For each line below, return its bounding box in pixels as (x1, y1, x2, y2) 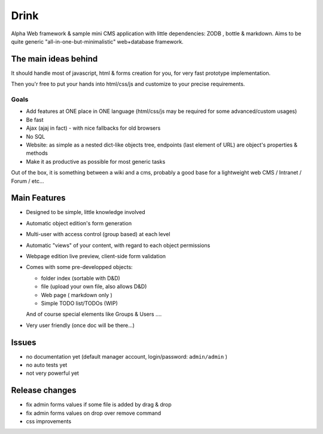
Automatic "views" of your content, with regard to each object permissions (26, 242, 211, 249)
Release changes (11, 386, 77, 396)
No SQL (26, 133, 45, 140)
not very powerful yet (26, 369, 79, 377)
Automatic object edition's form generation (26, 219, 132, 227)
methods (26, 149, 48, 157)
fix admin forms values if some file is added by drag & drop (26, 401, 172, 408)
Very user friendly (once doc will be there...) (26, 322, 135, 329)
